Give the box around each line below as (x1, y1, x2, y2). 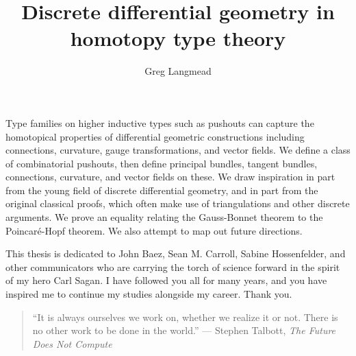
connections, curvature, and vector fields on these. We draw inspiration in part (5, 169, 335, 184)
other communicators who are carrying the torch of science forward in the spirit (5, 259, 340, 274)
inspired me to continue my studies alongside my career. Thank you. (5, 287, 292, 301)
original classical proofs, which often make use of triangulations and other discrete (5, 196, 350, 211)
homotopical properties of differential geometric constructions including (5, 129, 305, 143)
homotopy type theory (70, 24, 286, 52)
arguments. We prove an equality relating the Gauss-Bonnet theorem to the (5, 210, 323, 224)
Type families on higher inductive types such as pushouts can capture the (5, 115, 314, 130)
